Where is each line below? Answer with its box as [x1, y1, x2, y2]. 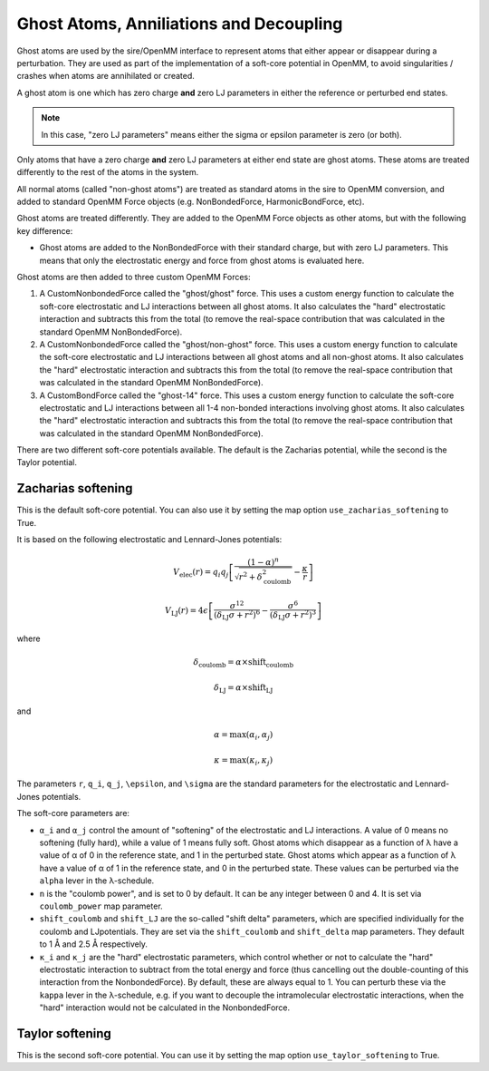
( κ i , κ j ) [245, 755, 273, 767]
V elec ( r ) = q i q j [173, 567, 229, 579]
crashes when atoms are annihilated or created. [16, 71, 195, 82]
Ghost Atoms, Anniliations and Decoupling [16, 14, 343, 34]
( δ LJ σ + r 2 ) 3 [269, 608, 317, 622]
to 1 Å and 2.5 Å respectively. [39, 939, 149, 949]
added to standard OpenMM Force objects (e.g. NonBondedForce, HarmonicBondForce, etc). [16, 196, 365, 208]
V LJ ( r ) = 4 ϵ [164, 606, 208, 618]
